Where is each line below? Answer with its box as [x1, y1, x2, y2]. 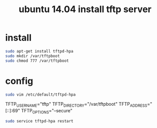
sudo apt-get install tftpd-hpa [5, 49, 73, 54]
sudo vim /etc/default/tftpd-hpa [5, 92, 76, 97]
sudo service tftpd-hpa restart [5, 118, 73, 123]
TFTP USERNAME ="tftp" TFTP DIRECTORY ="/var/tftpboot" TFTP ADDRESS [5, 101, 147, 108]
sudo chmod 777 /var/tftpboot [5, 58, 69, 63]
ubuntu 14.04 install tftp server [18, 4, 152, 15]
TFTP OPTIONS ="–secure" [21, 108, 72, 115]
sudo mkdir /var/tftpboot [5, 53, 60, 59]
